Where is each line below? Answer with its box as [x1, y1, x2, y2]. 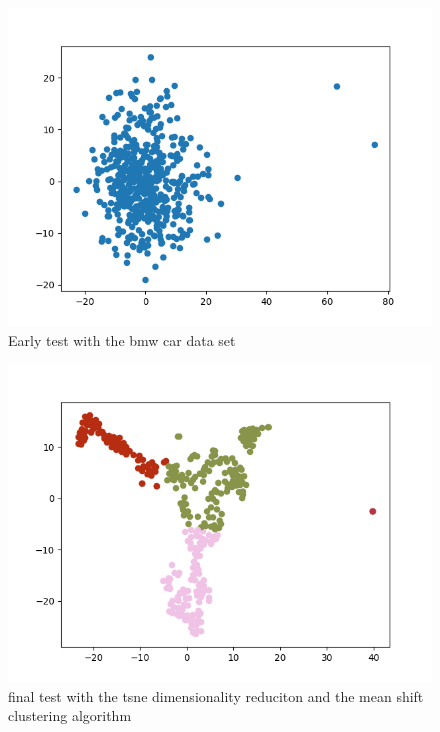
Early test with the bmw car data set [8, 329, 236, 350]
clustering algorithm [8, 705, 132, 726]
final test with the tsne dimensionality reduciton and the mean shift [8, 685, 424, 706]
